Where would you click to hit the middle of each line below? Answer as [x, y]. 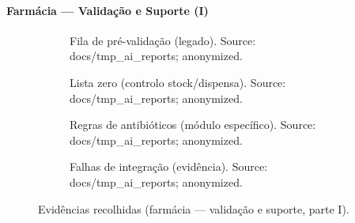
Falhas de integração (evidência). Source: [169, 166]
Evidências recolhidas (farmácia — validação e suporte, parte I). [194, 208]
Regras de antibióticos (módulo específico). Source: [193, 125]
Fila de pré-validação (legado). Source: [163, 40]
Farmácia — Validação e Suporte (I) [108, 10]
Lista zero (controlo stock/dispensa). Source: [178, 82]
